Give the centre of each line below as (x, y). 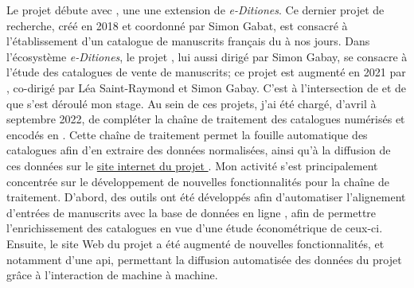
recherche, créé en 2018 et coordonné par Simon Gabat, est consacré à (177, 25)
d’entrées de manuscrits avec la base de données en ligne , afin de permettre (191, 212)
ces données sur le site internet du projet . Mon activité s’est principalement (192, 165)
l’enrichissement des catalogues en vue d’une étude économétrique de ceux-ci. (195, 228)
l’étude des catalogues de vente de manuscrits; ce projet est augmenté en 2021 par (206, 72)
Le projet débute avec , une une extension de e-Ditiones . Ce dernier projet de (195, 10)
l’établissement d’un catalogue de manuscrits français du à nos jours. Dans (188, 41)
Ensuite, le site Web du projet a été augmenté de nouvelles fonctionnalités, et (195, 243)
